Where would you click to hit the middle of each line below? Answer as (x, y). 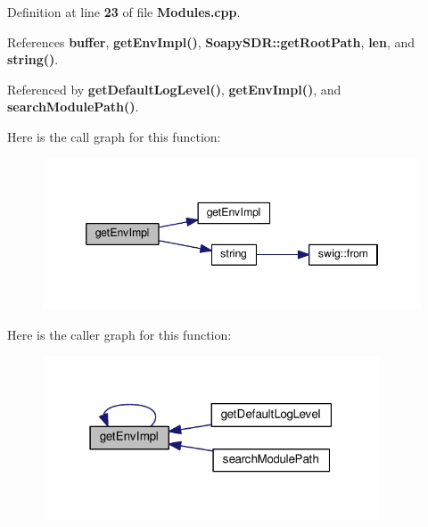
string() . (33, 59)
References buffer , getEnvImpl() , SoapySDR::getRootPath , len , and (211, 41)
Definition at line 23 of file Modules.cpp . (124, 12)
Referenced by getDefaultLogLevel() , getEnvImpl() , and (174, 89)
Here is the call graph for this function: (114, 136)
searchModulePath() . (73, 107)
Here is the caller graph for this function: (119, 334)
